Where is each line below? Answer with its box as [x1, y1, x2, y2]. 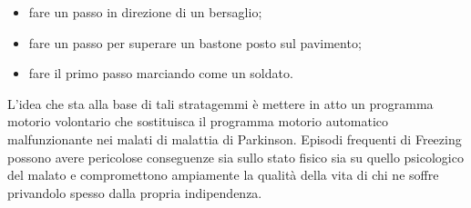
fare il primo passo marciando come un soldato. [28, 64, 293, 83]
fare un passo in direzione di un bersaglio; [28, 3, 262, 21]
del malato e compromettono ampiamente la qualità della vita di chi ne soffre [7, 165, 439, 184]
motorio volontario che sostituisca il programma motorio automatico [7, 112, 389, 131]
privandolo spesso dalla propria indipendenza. [7, 183, 262, 202]
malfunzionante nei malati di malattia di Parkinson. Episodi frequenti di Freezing [7, 129, 462, 148]
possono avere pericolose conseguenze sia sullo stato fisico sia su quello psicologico [7, 147, 464, 166]
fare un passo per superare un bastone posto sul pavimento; [28, 33, 362, 52]
